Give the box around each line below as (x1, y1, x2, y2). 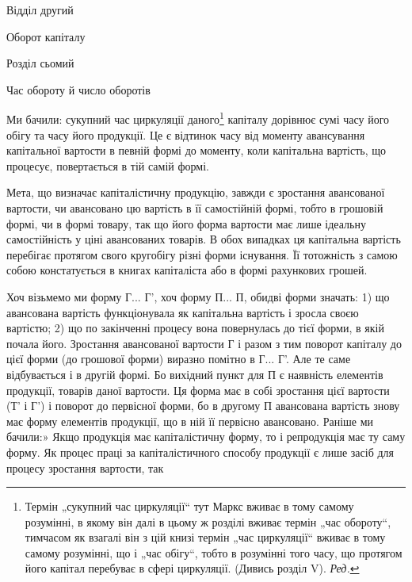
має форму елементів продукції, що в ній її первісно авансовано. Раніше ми (6, 412, 374, 429)
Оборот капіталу (6, 28, 86, 44)
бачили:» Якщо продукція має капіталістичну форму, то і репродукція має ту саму (6, 428, 406, 445)
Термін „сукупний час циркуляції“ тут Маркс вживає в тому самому (25, 498, 354, 515)
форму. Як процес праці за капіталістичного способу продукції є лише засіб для (6, 443, 395, 460)
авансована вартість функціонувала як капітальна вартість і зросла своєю (6, 304, 359, 320)
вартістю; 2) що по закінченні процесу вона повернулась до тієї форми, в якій (6, 320, 384, 336)
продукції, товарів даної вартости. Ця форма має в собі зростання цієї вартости (6, 381, 390, 398)
